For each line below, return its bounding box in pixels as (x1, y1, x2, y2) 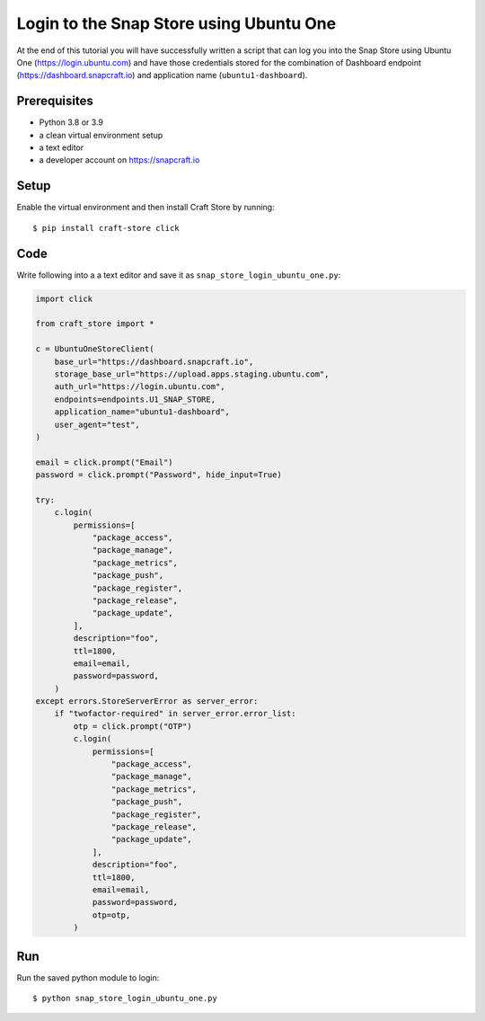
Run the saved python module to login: (16, 972, 160, 983)
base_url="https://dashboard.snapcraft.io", (54, 356, 254, 367)
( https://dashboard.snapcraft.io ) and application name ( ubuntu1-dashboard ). (16, 70, 308, 81)
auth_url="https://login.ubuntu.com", (54, 382, 225, 392)
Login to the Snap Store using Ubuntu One (16, 13, 337, 33)
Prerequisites (16, 93, 93, 109)
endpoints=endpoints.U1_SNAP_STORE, (54, 394, 216, 404)
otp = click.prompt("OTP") (73, 721, 192, 732)
